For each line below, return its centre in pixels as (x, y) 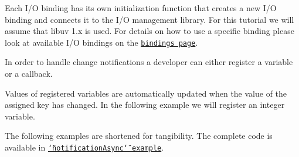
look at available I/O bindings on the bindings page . (101, 42)
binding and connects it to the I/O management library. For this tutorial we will (149, 19)
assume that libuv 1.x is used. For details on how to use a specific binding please (149, 31)
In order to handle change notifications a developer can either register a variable (149, 62)
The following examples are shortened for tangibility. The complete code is (139, 136)
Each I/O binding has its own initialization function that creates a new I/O (141, 8)
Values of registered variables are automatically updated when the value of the (146, 93)
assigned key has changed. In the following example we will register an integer (145, 105)
